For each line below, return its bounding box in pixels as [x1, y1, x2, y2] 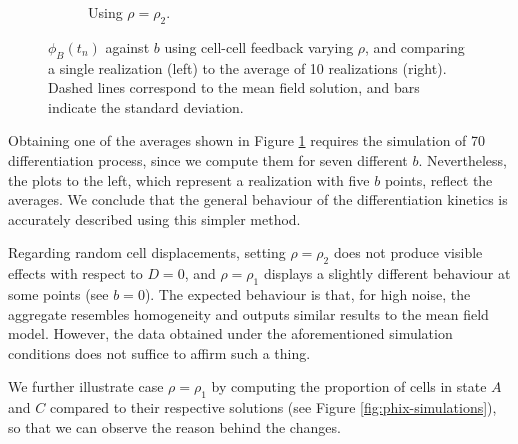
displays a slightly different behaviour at [263, 263, 511, 284]
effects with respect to [8, 263, 143, 284]
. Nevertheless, [418, 149, 507, 170]
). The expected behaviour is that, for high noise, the [144, 283, 471, 304]
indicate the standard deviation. [48, 96, 244, 117]
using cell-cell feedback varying [164, 36, 354, 57]
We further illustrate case [8, 376, 164, 397]
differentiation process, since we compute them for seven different [8, 149, 408, 170]
